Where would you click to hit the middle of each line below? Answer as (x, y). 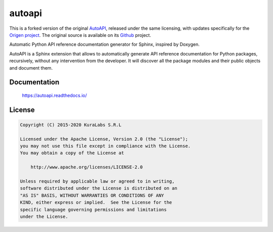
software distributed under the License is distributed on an (99, 188)
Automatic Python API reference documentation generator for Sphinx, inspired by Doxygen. (104, 44)
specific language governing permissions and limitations (93, 210)
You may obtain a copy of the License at (72, 153)
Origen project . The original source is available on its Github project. (80, 35)
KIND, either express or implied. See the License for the (96, 202)
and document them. (31, 68)
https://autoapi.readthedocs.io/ (54, 95)
